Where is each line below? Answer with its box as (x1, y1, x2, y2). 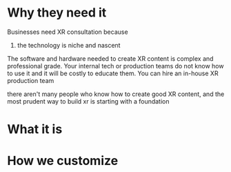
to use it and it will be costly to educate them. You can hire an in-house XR (7, 69, 219, 77)
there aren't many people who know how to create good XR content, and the (7, 90, 225, 98)
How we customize (7, 153, 119, 169)
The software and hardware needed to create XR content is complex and (7, 54, 214, 63)
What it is (7, 122, 63, 137)
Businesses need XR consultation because (7, 28, 129, 36)
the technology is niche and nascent (17, 41, 121, 49)
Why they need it (7, 5, 107, 21)
